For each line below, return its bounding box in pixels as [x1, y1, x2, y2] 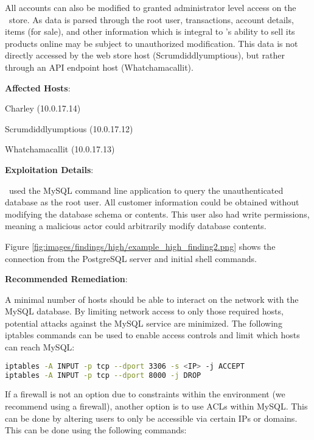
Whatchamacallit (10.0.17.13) [5, 143, 115, 155]
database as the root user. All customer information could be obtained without [5, 196, 299, 208]
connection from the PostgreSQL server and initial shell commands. [5, 252, 257, 264]
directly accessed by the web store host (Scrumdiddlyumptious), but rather [5, 49, 285, 62]
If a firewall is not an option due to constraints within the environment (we [5, 388, 285, 400]
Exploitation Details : [5, 163, 94, 176]
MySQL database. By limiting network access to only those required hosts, [5, 305, 284, 318]
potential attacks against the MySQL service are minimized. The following [5, 316, 282, 329]
